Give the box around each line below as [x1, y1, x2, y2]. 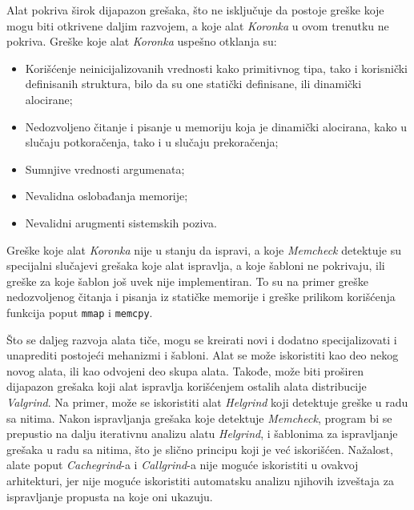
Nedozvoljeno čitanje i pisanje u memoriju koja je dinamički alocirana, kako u [25, 118, 407, 135]
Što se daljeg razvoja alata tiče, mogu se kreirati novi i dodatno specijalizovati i [6, 331, 397, 347]
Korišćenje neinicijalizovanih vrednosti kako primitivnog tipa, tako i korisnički [25, 59, 408, 76]
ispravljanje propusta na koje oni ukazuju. [6, 488, 213, 504]
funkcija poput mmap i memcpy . [6, 303, 153, 320]
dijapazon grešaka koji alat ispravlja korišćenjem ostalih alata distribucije [6, 378, 367, 395]
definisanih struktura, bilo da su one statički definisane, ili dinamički [25, 75, 362, 92]
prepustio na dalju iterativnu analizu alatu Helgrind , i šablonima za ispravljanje [6, 425, 398, 442]
